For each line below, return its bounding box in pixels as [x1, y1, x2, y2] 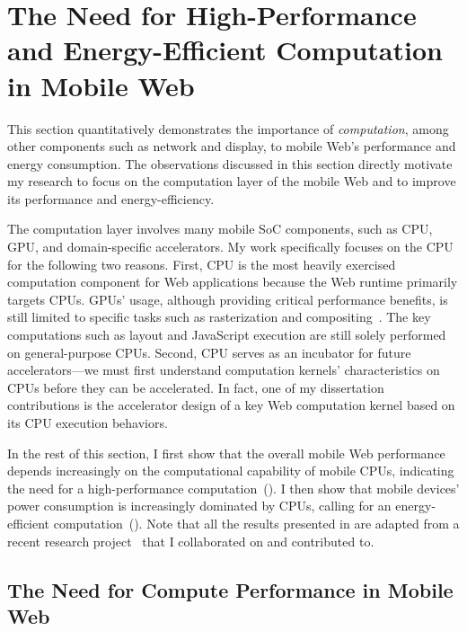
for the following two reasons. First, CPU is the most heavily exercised [7, 254, 396, 273]
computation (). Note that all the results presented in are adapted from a [53, 513, 460, 532]
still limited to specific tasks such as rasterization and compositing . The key [7, 307, 431, 326]
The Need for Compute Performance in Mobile [7, 575, 454, 603]
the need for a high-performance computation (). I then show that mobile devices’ [7, 478, 460, 497]
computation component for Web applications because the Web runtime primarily [7, 272, 458, 291]
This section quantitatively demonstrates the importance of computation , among [7, 119, 449, 138]
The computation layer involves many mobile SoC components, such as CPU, [7, 219, 433, 238]
